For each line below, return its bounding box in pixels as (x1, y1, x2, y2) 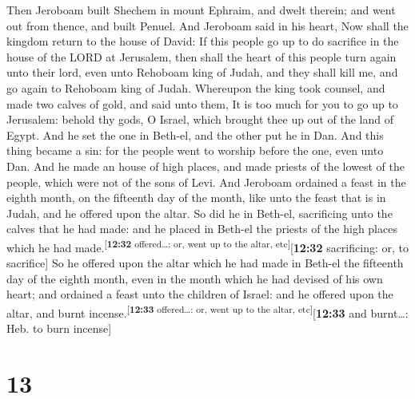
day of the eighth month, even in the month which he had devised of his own (6, 270, 383, 286)
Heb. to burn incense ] (6, 320, 112, 337)
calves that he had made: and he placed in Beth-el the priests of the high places (6, 220, 397, 237)
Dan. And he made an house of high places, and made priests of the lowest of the (6, 157, 405, 174)
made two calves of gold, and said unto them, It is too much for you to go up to (6, 95, 398, 112)
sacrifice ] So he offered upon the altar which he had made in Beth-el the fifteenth (6, 255, 404, 271)
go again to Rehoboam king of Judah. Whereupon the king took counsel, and (6, 79, 385, 96)
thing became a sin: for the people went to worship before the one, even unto (6, 142, 384, 159)
